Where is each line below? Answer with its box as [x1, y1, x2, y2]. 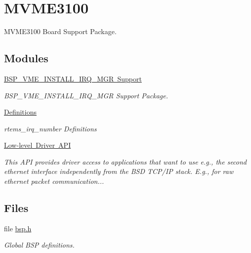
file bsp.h [4, 223, 32, 233]
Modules [4, 50, 48, 66]
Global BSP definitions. [4, 240, 75, 250]
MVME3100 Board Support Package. [4, 26, 117, 37]
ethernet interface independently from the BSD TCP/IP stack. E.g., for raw [4, 166, 234, 176]
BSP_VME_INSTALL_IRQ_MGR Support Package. [4, 90, 168, 100]
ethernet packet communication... [4, 176, 104, 186]
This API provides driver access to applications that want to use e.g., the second [4, 156, 247, 167]
